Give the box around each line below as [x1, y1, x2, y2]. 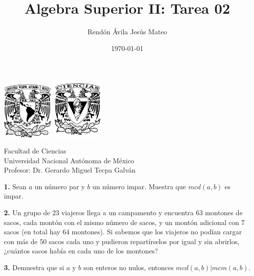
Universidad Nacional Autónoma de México [4, 155, 135, 165]
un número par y [34, 181, 85, 191]
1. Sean [4, 181, 26, 191]
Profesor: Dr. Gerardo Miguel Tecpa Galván [4, 165, 136, 175]
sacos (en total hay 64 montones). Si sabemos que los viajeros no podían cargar [4, 226, 242, 237]
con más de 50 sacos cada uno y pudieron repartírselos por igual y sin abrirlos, [4, 236, 240, 246]
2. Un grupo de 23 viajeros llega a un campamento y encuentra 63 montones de [4, 207, 243, 218]
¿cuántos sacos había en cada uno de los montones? [4, 246, 158, 256]
